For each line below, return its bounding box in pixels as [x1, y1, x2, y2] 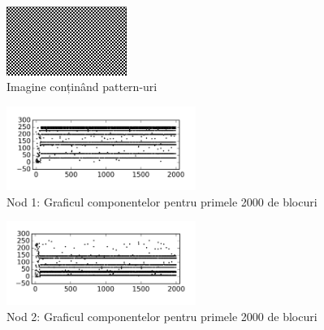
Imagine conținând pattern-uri [6, 78, 158, 95]
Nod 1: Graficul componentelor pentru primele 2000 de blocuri [6, 193, 318, 210]
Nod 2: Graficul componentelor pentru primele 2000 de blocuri [6, 307, 318, 324]
